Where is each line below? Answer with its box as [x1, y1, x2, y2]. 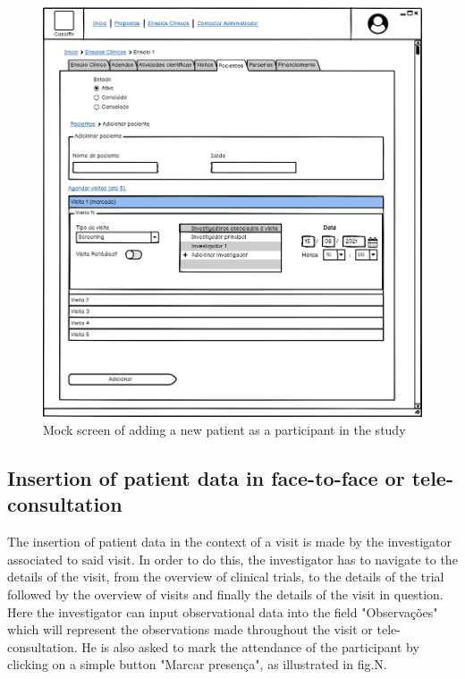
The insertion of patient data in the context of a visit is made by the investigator [7, 532, 452, 551]
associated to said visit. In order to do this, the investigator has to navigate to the [7, 549, 458, 568]
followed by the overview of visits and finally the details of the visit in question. [7, 585, 444, 604]
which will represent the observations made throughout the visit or [7, 620, 373, 639]
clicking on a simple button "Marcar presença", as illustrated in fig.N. [7, 655, 387, 674]
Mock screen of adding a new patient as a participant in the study [43, 420, 406, 439]
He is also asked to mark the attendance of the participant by [81, 637, 419, 656]
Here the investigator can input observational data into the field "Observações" [7, 602, 438, 621]
